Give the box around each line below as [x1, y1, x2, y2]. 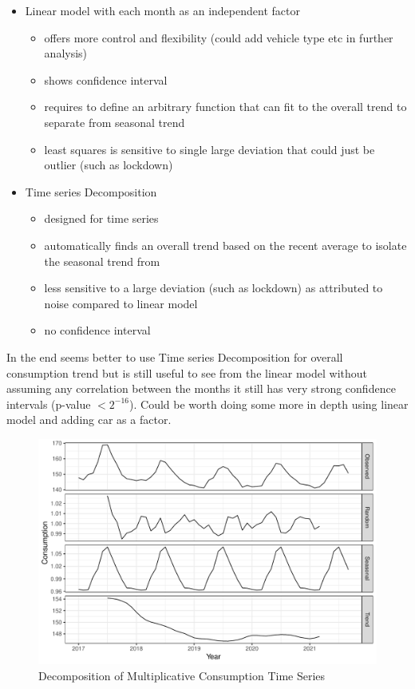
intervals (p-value [6, 395, 91, 412]
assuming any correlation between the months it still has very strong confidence [6, 380, 396, 397]
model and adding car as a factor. [6, 411, 172, 428]
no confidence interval [44, 322, 151, 339]
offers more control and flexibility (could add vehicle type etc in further [44, 29, 393, 46]
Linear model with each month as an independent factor [25, 2, 300, 18]
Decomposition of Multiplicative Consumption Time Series [38, 667, 326, 683]
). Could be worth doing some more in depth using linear [129, 395, 409, 412]
